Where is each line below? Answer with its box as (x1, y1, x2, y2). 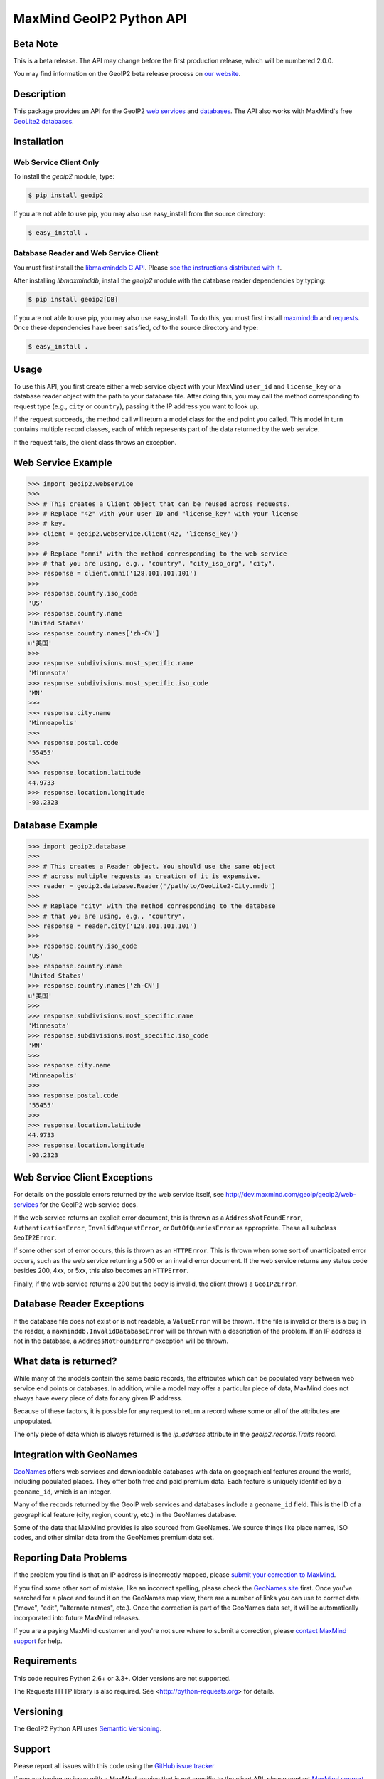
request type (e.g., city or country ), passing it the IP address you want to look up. (13, 402, 260, 411)
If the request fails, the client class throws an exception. (13, 438, 177, 446)
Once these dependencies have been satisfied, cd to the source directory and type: (13, 324, 259, 332)
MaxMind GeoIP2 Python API (13, 11, 188, 26)
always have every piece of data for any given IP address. (13, 1393, 183, 1402)
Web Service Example (13, 456, 113, 469)
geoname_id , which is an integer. (13, 1487, 112, 1496)
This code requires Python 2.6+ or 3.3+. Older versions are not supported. (13, 1674, 231, 1682)
